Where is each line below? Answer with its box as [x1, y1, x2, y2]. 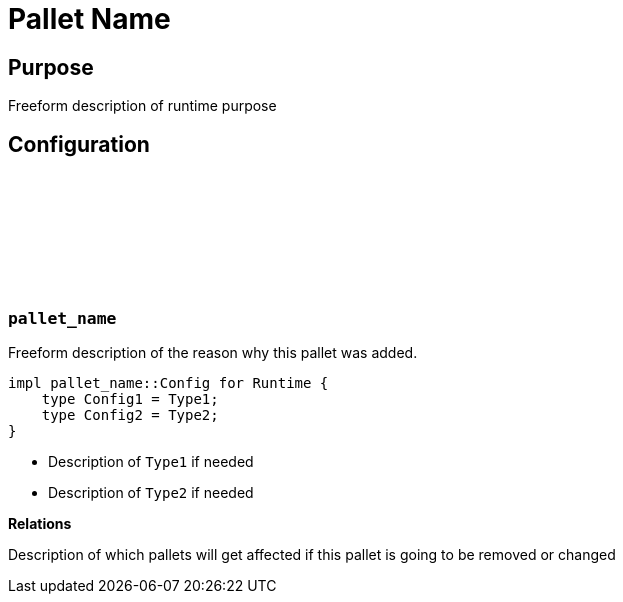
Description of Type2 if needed [48, 484, 254, 502]
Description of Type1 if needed [48, 453, 254, 471]
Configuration [8, 131, 150, 157]
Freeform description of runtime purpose [8, 97, 277, 115]
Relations [8, 515, 72, 533]
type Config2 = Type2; [41, 407, 219, 424]
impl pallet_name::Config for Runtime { [8, 375, 329, 392]
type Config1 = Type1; [41, 391, 219, 408]
